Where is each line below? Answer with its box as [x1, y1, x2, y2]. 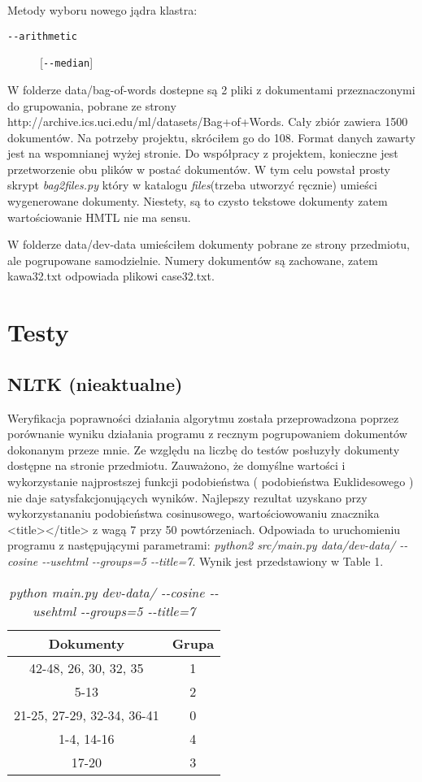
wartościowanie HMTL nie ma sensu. [7, 208, 191, 225]
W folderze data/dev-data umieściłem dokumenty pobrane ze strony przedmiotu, [7, 236, 411, 253]
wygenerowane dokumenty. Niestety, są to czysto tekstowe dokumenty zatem [7, 193, 388, 210]
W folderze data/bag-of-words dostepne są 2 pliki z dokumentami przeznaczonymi [7, 80, 415, 98]
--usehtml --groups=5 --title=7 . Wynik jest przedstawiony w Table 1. [41, 552, 384, 569]
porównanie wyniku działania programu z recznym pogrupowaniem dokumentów [7, 425, 407, 442]
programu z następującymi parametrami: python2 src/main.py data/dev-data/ [7, 537, 396, 554]
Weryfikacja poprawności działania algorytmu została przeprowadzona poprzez [7, 409, 399, 426]
